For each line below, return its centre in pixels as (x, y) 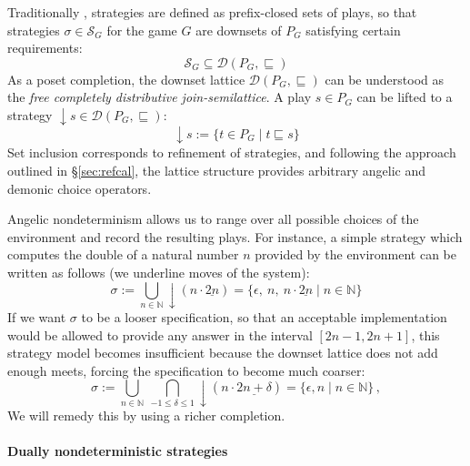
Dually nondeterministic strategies (118, 450)
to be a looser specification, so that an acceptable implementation (264, 316)
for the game (142, 30)
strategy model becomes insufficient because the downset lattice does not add (223, 353)
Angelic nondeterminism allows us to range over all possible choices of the (213, 219)
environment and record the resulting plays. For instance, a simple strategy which (235, 236)
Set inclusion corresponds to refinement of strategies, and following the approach (232, 152)
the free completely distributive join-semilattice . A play (160, 97)
